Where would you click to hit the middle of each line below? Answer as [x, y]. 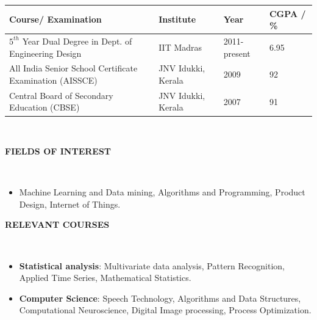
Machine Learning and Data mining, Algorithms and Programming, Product [162, 192]
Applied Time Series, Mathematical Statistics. [105, 278]
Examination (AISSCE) [53, 80]
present [237, 53]
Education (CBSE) [45, 107]
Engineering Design [45, 53]
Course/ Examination [55, 19]
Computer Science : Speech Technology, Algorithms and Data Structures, [160, 298]
